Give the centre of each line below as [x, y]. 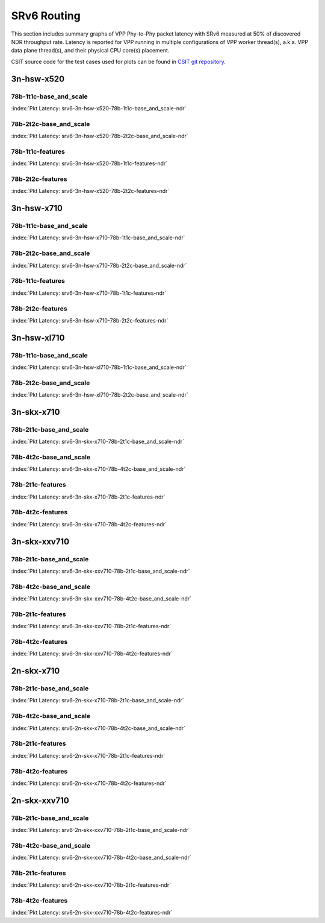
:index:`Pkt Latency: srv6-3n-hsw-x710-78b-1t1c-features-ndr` [89, 293]
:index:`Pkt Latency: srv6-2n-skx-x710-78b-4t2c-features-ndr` [89, 783]
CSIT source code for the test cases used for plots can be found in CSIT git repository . [118, 61]
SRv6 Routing [46, 16]
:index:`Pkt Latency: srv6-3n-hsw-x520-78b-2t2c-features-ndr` [90, 191]
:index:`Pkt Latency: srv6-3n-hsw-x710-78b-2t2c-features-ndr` [90, 320]
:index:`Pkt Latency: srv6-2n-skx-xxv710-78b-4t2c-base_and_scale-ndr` [101, 858]
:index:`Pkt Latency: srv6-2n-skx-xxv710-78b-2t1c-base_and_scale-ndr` [101, 830]
